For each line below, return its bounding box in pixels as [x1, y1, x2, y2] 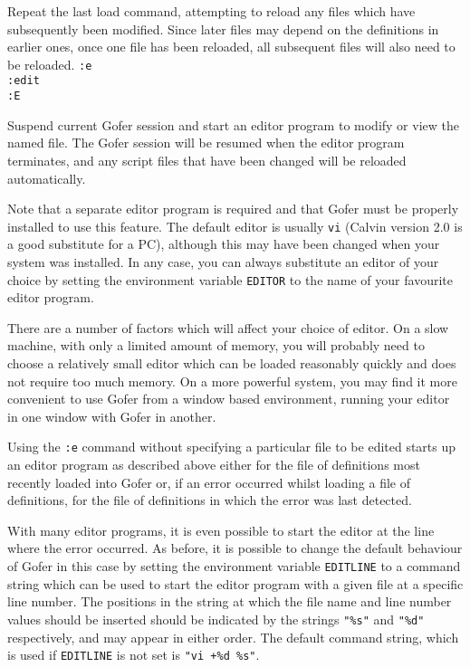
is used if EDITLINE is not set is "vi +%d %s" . [7, 645, 260, 664]
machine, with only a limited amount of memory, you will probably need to [7, 336, 425, 355]
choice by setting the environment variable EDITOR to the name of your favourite [7, 270, 453, 289]
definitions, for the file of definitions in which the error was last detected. [7, 491, 412, 510]
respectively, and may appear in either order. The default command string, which [7, 627, 459, 646]
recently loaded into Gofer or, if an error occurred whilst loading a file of [7, 472, 411, 491]
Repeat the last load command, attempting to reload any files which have [7, 2, 416, 20]
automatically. [7, 168, 86, 187]
